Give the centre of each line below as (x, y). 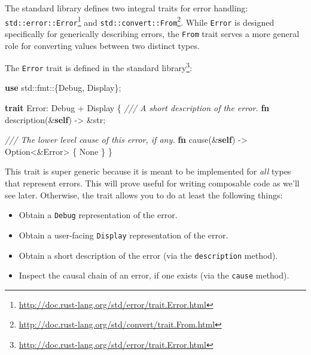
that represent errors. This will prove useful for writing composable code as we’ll (152, 183)
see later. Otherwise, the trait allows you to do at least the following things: (144, 195)
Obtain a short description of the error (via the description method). (148, 255)
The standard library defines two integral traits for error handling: (126, 8)
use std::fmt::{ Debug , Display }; (63, 88)
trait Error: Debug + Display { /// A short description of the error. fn (137, 108)
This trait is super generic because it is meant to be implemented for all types (148, 171)
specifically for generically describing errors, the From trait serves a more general (152, 33)
